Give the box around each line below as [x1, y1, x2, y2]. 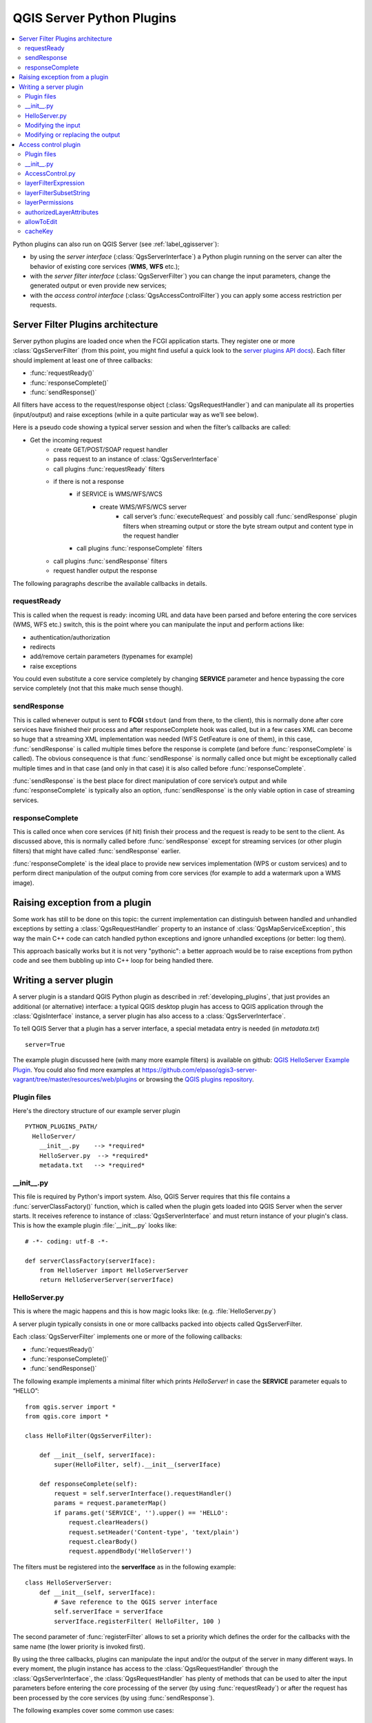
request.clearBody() [68, 1538, 138, 1546]
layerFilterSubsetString [25, 188, 90, 196]
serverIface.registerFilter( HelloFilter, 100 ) [54, 1617, 222, 1625]
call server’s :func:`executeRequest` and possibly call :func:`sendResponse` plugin [123, 512, 358, 520]
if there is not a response [53, 478, 124, 486]
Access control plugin [19, 140, 81, 148]
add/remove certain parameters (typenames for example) [30, 652, 193, 661]
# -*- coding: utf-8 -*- [25, 1237, 109, 1245]
